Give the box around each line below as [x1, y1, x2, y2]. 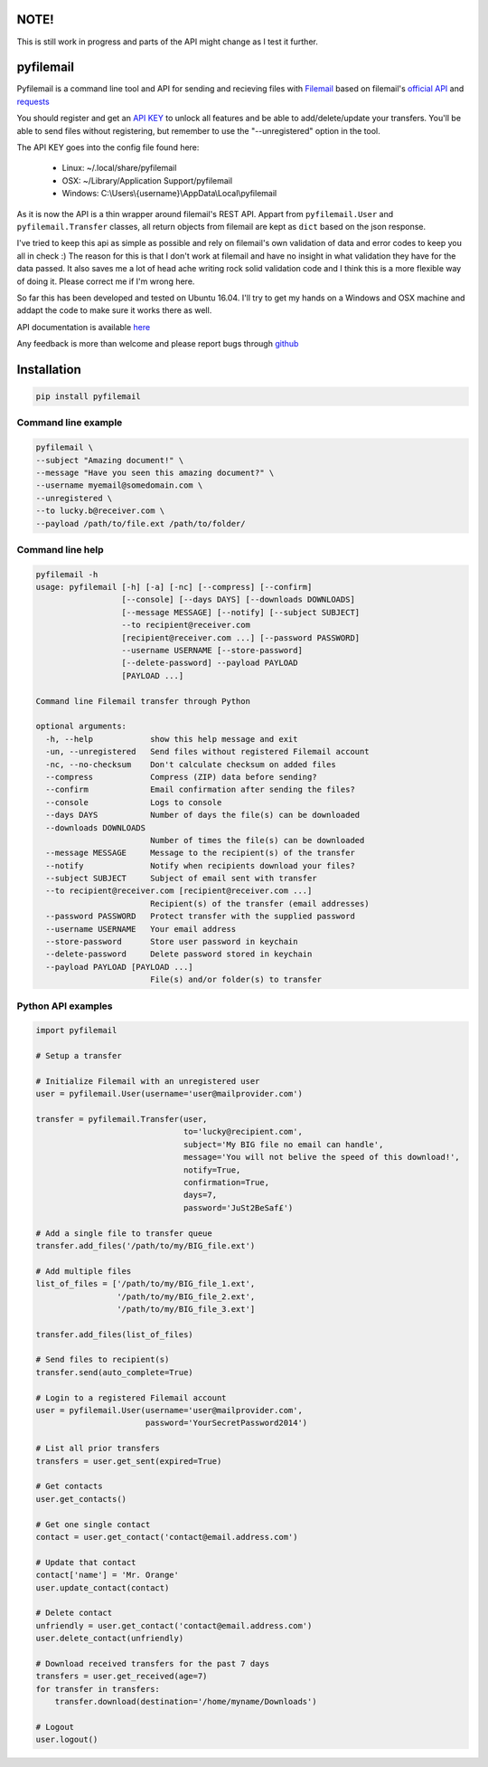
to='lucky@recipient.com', [183, 1126, 303, 1137]
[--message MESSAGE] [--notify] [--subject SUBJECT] [121, 607, 361, 617]
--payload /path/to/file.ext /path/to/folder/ [35, 518, 246, 528]
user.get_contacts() [35, 1494, 127, 1504]
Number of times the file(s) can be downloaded [149, 835, 365, 845]
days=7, [183, 1190, 217, 1201]
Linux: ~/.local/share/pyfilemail [61, 163, 177, 174]
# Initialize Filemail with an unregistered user [35, 1076, 260, 1086]
